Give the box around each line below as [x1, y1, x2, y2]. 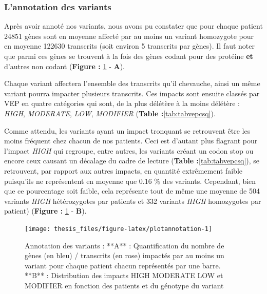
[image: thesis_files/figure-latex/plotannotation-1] [25, 225, 213, 233]
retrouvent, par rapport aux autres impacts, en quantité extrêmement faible [4, 165, 243, 176]
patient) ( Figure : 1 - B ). [4, 205, 87, 216]
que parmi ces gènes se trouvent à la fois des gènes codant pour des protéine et [4, 51, 253, 61]
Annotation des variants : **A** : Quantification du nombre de [25, 240, 224, 250]
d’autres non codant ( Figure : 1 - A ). [4, 60, 125, 71]
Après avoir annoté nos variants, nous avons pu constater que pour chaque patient [4, 20, 263, 31]
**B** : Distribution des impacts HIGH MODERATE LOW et [25, 270, 223, 281]
